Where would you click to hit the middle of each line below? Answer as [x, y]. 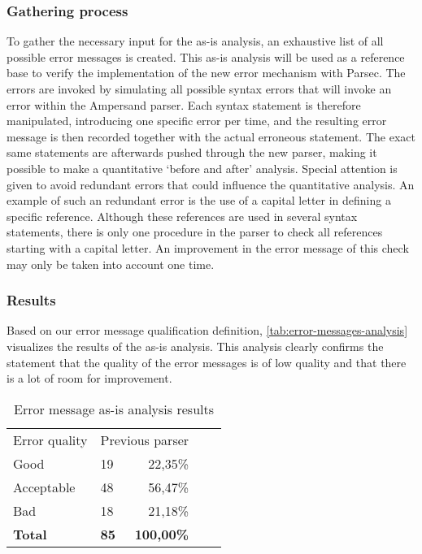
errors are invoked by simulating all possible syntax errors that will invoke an [199, 89]
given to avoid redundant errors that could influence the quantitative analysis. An [211, 184]
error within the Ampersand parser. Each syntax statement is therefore [184, 104]
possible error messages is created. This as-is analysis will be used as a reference [206, 56]
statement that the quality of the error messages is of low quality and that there [207, 362]
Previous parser [145, 439]
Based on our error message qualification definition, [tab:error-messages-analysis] [207, 330]
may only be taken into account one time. [111, 264]
